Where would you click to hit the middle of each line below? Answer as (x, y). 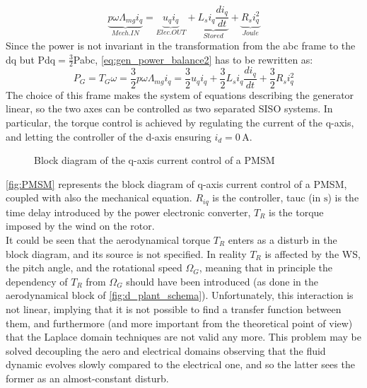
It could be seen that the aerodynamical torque (108, 240)
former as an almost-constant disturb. (87, 378)
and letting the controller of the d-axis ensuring (109, 136)
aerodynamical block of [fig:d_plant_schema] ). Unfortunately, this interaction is (180, 295)
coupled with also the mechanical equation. (99, 198)
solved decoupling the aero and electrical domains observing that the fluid (166, 350)
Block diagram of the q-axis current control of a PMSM (155, 160)
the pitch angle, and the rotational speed (94, 268)
